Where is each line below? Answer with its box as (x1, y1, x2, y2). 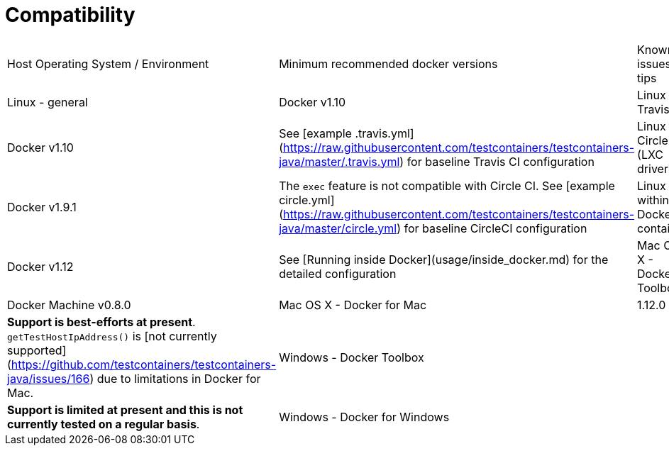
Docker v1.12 (7, 259, 74, 274)
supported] (7, 343, 67, 357)
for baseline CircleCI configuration (404, 221, 587, 235)
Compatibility (5, 3, 136, 27)
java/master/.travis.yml (279, 154, 400, 169)
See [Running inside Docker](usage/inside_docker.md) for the (279, 252, 609, 267)
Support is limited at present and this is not (7, 402, 243, 417)
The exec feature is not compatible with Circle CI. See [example (279, 178, 615, 193)
